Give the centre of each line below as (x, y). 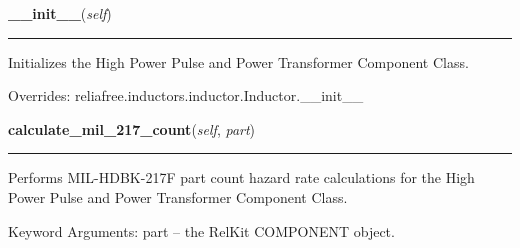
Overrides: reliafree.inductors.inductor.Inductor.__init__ (186, 95)
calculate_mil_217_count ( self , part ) (132, 128)
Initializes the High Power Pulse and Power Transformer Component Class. (238, 61)
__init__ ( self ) (60, 13)
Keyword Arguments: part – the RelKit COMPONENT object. (201, 230)
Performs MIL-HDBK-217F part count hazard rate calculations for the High (241, 177)
